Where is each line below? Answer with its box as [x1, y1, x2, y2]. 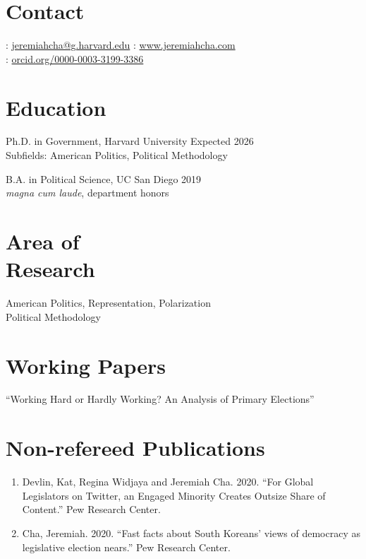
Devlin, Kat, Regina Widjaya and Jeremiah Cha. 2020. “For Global [22, 474, 314, 489]
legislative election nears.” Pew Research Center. [22, 539, 231, 554]
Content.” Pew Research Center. [22, 502, 161, 517]
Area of [6, 227, 80, 255]
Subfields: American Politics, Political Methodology [6, 148, 228, 163]
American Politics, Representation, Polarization [6, 295, 211, 310]
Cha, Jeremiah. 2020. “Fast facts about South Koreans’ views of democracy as [22, 525, 361, 540]
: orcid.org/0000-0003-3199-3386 [6, 51, 144, 66]
